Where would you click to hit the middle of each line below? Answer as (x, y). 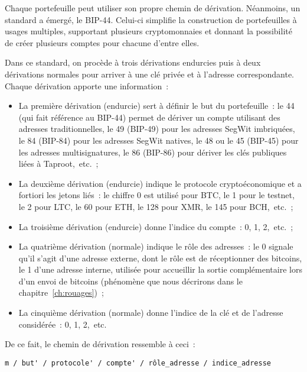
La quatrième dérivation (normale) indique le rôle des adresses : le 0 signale (156, 246)
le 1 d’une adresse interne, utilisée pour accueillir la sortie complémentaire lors (160, 269)
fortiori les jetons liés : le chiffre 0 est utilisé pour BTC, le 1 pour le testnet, (156, 195)
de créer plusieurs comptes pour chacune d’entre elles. (102, 42)
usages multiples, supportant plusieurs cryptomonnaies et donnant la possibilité (148, 31)
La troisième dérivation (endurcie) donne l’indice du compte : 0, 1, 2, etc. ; (156, 226)
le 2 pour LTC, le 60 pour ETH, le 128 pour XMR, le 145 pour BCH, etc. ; (156, 206)
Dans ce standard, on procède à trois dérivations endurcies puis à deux (133, 62)
